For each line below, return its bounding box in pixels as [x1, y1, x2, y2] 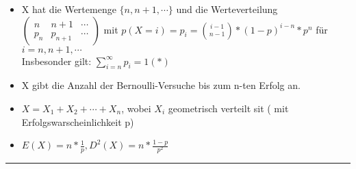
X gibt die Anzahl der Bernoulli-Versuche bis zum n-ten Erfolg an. [21, 78, 301, 92]
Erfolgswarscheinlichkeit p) [21, 114, 134, 129]
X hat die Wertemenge [21, 2, 116, 16]
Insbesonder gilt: [21, 53, 92, 68]
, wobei [121, 101, 151, 115]
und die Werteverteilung [176, 2, 278, 16]
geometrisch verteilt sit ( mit [168, 101, 289, 115]
